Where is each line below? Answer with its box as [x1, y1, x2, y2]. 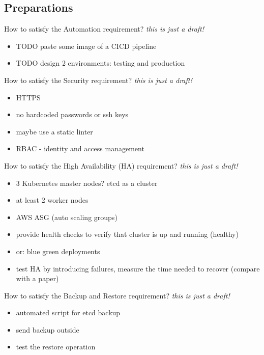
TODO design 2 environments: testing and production [16, 58, 185, 68]
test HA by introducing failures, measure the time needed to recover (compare [16, 263, 260, 274]
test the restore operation [16, 341, 96, 352]
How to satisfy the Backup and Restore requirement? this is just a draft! [4, 290, 230, 301]
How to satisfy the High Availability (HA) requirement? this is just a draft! [4, 160, 238, 171]
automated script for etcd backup [16, 307, 121, 318]
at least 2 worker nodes [16, 195, 89, 205]
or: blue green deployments [16, 245, 100, 256]
